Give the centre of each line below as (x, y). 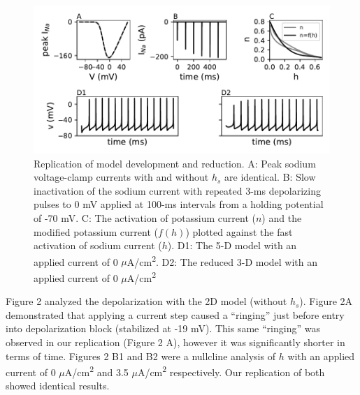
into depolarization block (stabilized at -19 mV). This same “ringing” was (163, 328)
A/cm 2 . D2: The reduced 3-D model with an (222, 260)
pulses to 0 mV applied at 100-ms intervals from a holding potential (179, 204)
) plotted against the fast (239, 231)
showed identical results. (58, 386)
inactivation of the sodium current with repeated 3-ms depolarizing (177, 190)
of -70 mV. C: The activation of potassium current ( (145, 217)
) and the (282, 217)
